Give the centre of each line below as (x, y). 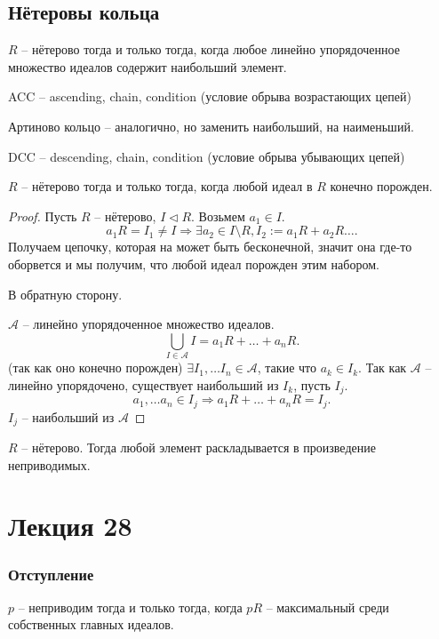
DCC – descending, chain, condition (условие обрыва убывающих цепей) (207, 156)
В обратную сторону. (65, 294)
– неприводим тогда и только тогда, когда (130, 607)
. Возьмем (218, 216)
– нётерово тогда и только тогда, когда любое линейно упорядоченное (211, 49)
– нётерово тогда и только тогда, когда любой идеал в (167, 186)
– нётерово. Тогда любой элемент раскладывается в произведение (199, 447)
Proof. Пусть (43, 216)
